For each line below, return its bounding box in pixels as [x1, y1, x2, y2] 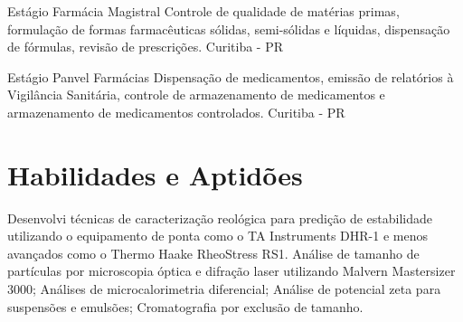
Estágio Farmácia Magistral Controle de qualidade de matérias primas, [7, 2, 400, 20]
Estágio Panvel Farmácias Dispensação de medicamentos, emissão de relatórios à [7, 67, 454, 86]
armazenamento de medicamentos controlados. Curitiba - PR [7, 102, 345, 121]
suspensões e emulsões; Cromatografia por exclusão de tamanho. [7, 297, 364, 316]
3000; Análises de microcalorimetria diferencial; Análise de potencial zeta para [7, 279, 441, 298]
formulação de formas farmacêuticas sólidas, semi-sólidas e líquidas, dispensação [7, 19, 450, 38]
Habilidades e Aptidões [7, 156, 303, 193]
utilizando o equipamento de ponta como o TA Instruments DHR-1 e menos [7, 226, 428, 245]
